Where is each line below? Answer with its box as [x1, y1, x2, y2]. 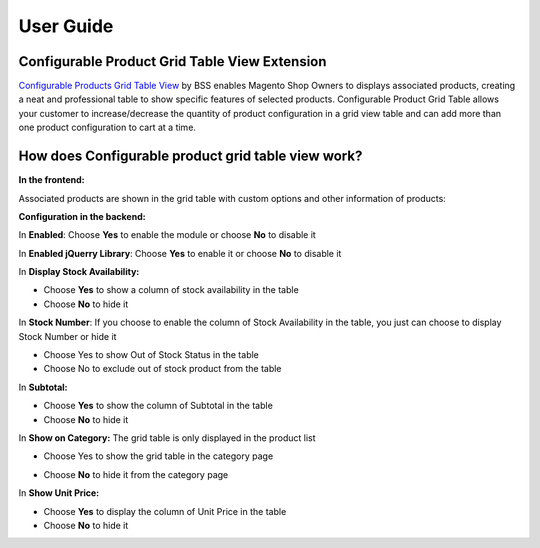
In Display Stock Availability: [18, 266, 140, 278]
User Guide [18, 15, 114, 37]
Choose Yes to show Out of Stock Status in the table [43, 349, 260, 361]
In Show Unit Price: [18, 487, 100, 499]
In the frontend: [18, 174, 85, 186]
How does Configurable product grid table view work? [18, 148, 363, 165]
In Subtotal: [18, 381, 69, 393]
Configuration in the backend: [18, 210, 146, 222]
